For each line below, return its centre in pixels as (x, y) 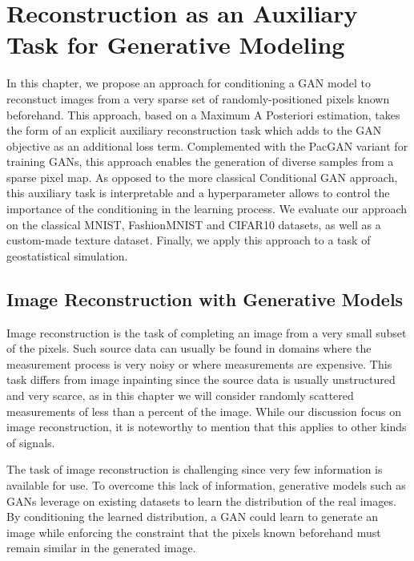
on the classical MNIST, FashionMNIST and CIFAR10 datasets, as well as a (194, 224)
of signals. (31, 442)
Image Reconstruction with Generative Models (205, 299)
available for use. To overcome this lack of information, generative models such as (206, 484)
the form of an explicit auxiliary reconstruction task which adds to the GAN (194, 130)
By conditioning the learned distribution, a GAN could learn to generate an (193, 517)
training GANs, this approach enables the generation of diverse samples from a (200, 161)
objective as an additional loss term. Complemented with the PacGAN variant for (207, 145)
